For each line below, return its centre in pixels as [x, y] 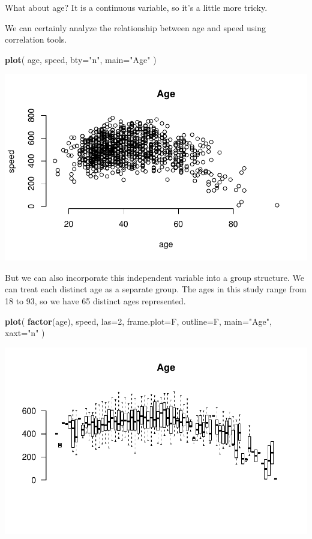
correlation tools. [36, 39]
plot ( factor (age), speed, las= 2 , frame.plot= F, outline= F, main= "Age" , [138, 321]
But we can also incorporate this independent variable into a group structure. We [154, 277]
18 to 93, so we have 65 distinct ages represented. [95, 300]
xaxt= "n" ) [25, 333]
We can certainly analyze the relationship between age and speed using [136, 27]
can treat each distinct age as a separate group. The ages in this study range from [156, 289]
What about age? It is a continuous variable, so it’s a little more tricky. [136, 7]
